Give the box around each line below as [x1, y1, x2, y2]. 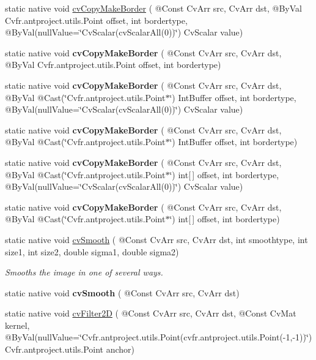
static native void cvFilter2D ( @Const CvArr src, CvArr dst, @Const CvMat [5, 307, 296, 320]
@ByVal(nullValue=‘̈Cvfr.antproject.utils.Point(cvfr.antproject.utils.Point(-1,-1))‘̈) [5, 331, 312, 343]
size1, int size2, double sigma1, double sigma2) [5, 245, 179, 258]
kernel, [5, 318, 30, 331]
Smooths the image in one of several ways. [5, 266, 163, 279]
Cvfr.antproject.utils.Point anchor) [5, 343, 135, 356]
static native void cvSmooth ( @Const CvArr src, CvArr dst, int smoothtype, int [5, 233, 308, 246]
